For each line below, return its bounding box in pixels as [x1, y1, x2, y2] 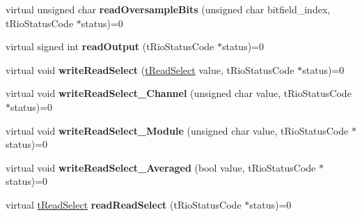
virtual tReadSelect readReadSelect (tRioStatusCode [6, 197, 242, 211]
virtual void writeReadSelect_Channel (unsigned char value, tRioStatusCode [6, 86, 352, 100]
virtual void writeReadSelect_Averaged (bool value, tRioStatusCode [6, 160, 316, 174]
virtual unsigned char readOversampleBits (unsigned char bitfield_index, [6, 2, 331, 16]
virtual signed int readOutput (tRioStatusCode [6, 39, 214, 54]
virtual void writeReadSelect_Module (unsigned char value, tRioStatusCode [6, 123, 349, 137]
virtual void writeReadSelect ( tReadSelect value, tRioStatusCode [6, 62, 294, 77]
